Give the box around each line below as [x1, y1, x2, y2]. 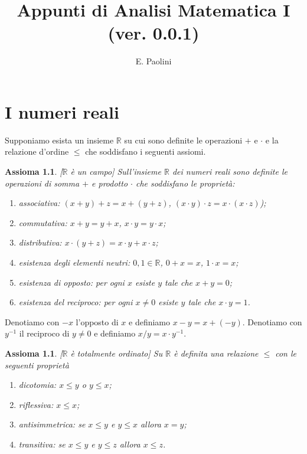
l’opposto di [76, 315, 119, 328]
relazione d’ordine [5, 145, 69, 158]
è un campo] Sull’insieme [70, 165, 161, 178]
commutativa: [18, 216, 67, 228]
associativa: [18, 197, 60, 209]
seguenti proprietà [5, 358, 69, 371]
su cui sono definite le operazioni [124, 133, 243, 146]
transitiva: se [18, 437, 66, 450]
